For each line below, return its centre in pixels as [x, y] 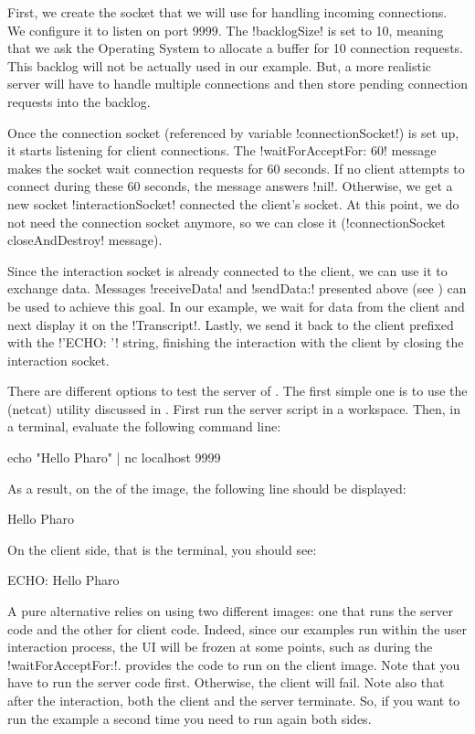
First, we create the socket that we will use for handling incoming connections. [227, 12]
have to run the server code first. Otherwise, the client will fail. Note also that [226, 682]
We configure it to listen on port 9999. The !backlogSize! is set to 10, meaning [226, 30]
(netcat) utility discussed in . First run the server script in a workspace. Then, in [234, 408]
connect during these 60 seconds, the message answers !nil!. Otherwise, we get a [230, 186]
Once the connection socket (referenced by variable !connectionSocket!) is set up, [233, 132]
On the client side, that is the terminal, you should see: [162, 549]
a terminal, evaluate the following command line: [144, 426]
